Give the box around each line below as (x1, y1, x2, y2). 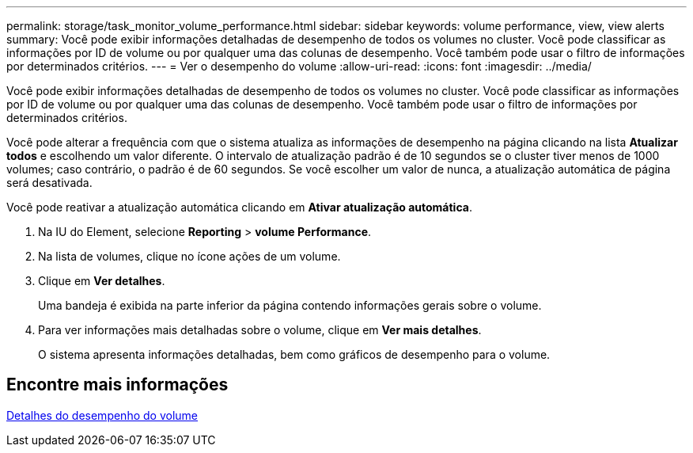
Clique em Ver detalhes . (38, 274, 165, 287)
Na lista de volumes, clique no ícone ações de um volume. (38, 249, 341, 263)
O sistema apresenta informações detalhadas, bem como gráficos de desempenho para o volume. (38, 348, 551, 361)
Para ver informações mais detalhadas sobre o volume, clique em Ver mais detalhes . (38, 323, 482, 337)
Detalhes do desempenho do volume (6, 408, 198, 422)
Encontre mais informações (6, 375, 229, 395)
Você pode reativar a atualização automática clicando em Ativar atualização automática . (6, 200, 472, 214)
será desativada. (6, 176, 93, 189)
